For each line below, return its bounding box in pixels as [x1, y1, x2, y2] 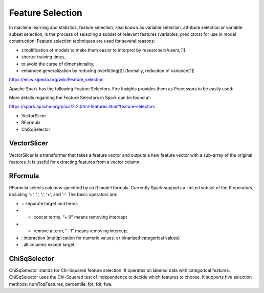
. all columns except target [21, 242, 75, 247]
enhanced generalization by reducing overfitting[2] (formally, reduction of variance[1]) [21, 68, 195, 73]
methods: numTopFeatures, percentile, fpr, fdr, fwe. [9, 281, 112, 287]
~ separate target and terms [21, 200, 78, 206]
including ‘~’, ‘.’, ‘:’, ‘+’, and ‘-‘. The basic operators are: [9, 192, 118, 197]
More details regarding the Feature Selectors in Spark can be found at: [9, 95, 151, 100]
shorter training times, [21, 54, 66, 60]
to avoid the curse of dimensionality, [21, 61, 95, 67]
